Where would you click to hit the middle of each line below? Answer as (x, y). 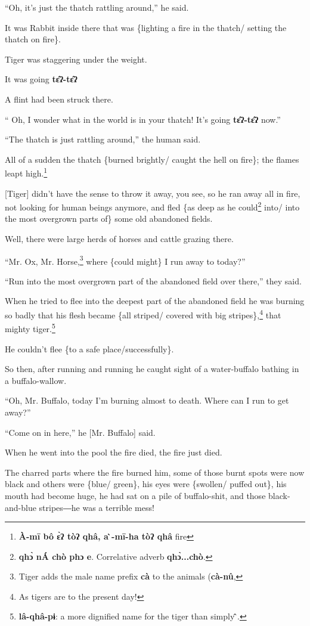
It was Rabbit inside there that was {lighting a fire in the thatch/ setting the (146, 27)
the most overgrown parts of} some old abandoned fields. (109, 219)
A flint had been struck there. (59, 99)
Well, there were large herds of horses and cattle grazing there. (119, 239)
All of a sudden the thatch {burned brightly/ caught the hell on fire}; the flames (152, 159)
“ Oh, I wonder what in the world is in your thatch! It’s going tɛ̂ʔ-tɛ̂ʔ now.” (143, 119)
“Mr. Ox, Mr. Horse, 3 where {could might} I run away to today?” (125, 260)
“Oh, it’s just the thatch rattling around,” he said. (97, 7)
